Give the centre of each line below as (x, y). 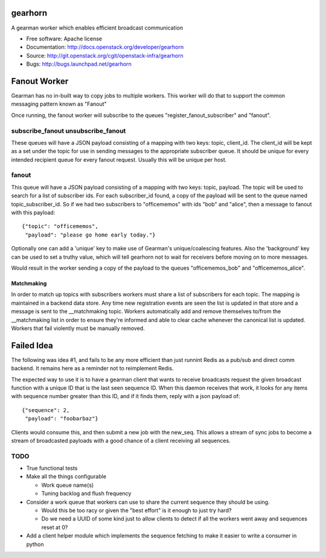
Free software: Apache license (64, 39)
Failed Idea (32, 345)
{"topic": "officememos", (60, 227)
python (35, 544)
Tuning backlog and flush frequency (86, 493)
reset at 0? (55, 527)
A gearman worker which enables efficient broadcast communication (97, 28)
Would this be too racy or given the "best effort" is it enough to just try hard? (136, 510)
